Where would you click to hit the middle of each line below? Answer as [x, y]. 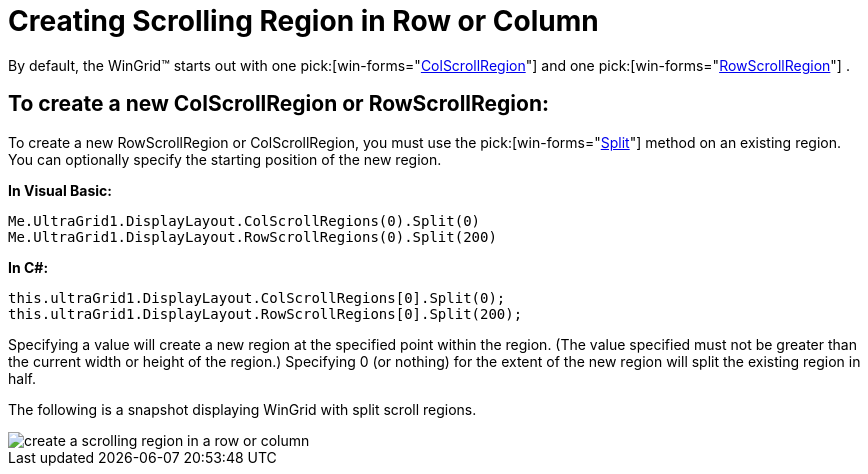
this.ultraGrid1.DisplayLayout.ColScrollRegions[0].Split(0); [257, 297]
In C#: [28, 267]
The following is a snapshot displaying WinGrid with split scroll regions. [242, 409]
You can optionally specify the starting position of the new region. [225, 159]
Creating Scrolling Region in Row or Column [303, 21]
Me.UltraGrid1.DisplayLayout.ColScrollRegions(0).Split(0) [244, 220]
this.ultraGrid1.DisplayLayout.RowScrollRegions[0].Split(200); [265, 313]
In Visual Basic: [60, 190]
